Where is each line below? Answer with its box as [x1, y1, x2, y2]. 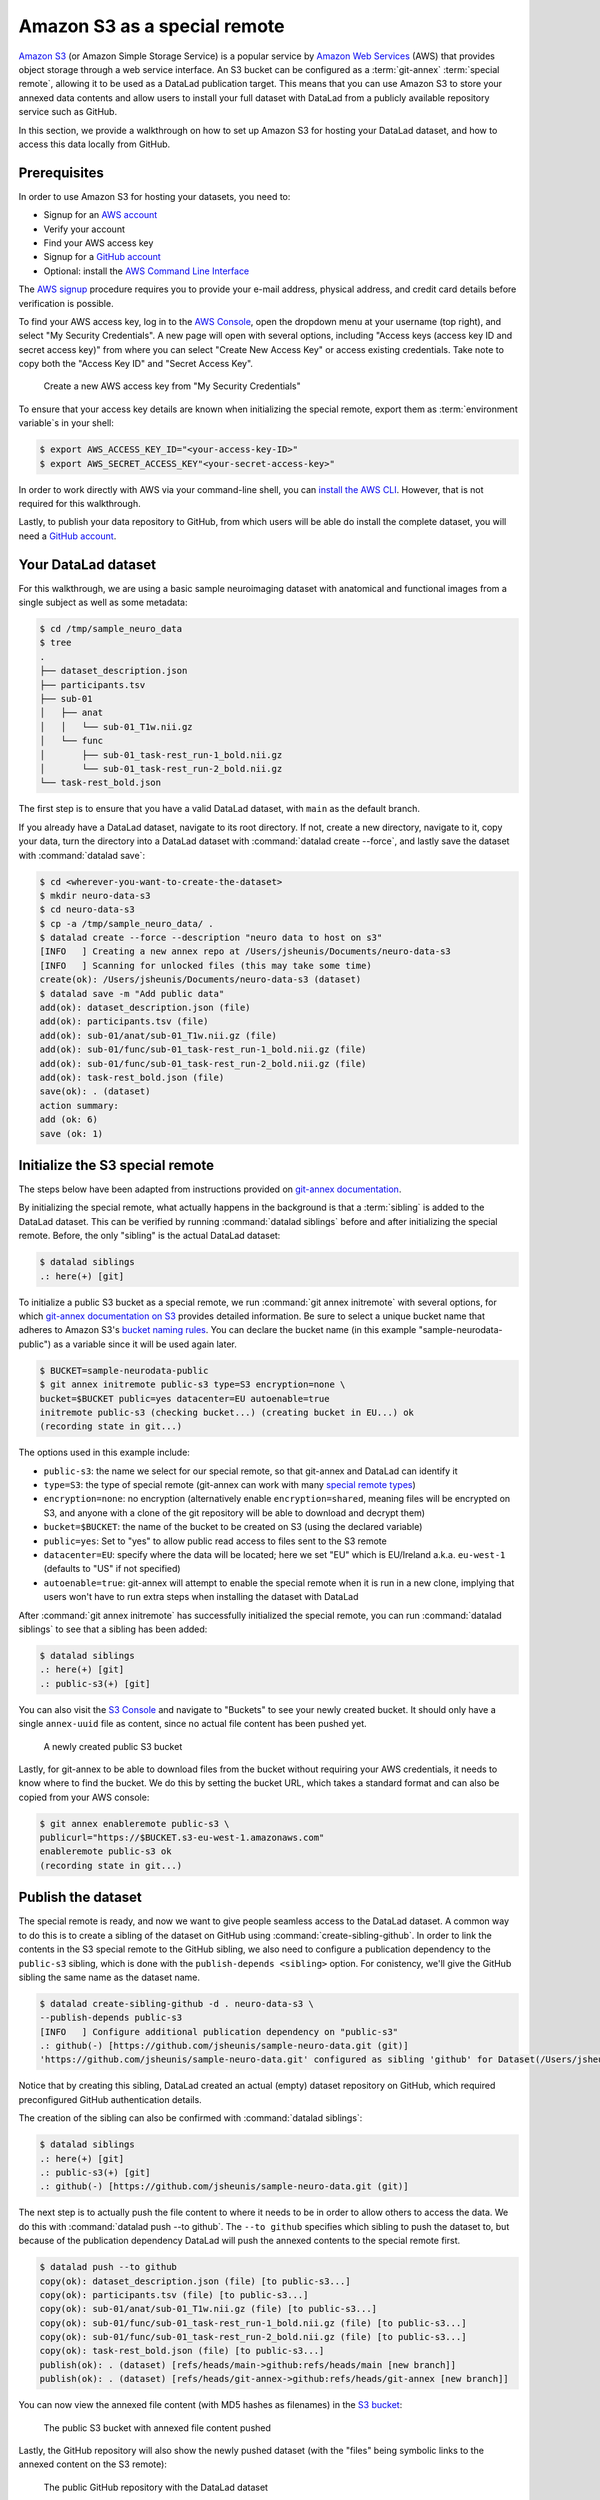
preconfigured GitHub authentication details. [18, 2093, 202, 2105]
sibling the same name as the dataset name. [18, 1971, 200, 1983]
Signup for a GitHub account [43, 251, 162, 263]
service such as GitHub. [18, 106, 118, 118]
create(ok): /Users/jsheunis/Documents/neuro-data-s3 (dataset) [39, 974, 362, 985]
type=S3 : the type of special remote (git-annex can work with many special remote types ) [43, 1479, 417, 1491]
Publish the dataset [18, 1889, 142, 1906]
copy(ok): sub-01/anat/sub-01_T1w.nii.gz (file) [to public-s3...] [39, 2303, 378, 2315]
